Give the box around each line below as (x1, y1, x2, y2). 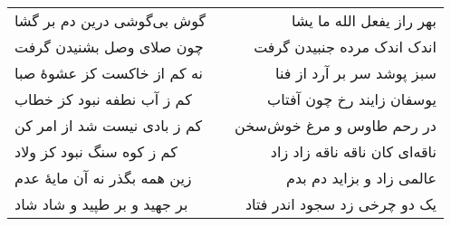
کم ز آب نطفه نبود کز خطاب (14, 89, 192, 109)
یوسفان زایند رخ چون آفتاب (267, 89, 437, 109)
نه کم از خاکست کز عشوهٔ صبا (14, 62, 204, 83)
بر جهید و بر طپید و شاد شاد (14, 193, 188, 214)
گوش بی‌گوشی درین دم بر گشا (14, 10, 206, 31)
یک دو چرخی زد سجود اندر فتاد (245, 193, 437, 214)
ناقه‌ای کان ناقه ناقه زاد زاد (270, 141, 437, 162)
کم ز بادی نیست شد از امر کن (14, 115, 203, 136)
